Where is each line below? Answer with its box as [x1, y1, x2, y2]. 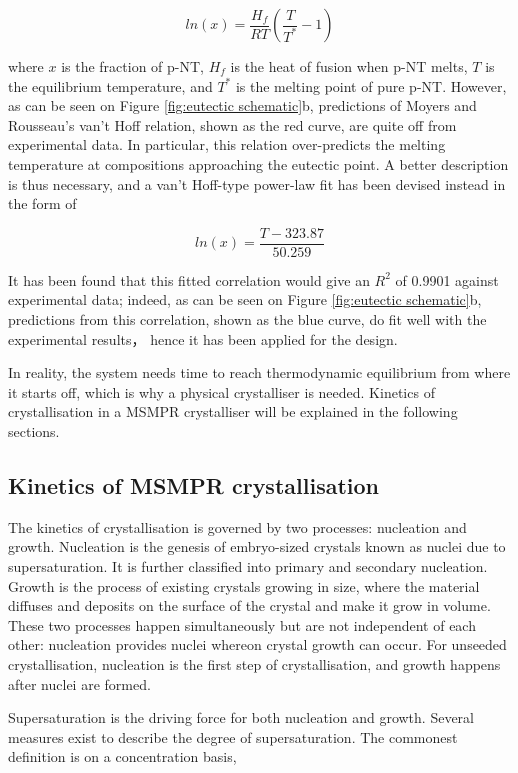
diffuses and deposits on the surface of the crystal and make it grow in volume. [8, 595, 491, 616]
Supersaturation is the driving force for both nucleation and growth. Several [8, 707, 475, 728]
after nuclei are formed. [8, 673, 151, 694]
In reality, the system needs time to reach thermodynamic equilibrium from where [8, 362, 511, 383]
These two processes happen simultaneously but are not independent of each [8, 614, 476, 635]
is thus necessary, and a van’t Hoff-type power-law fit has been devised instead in [8, 173, 506, 194]
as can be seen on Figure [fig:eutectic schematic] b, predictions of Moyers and [8, 95, 477, 116]
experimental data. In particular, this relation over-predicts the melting [8, 134, 446, 155]
